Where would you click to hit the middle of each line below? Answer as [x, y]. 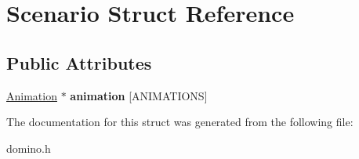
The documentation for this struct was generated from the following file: [180, 122]
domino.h [29, 148]
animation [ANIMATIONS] [139, 95]
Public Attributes [79, 62]
